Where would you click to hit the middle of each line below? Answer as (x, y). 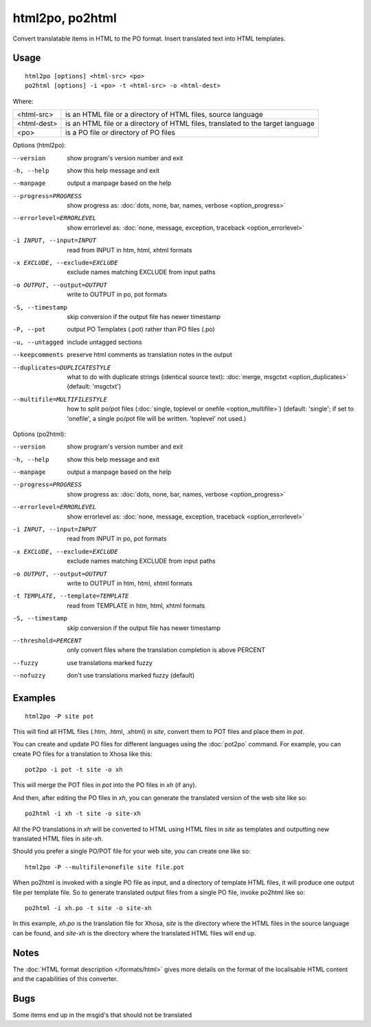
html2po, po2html (65, 18)
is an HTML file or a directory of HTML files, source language (165, 115)
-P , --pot (29, 329)
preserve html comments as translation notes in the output (150, 355)
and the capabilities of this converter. (65, 979)
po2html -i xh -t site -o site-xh (83, 814)
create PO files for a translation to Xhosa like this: (82, 754)
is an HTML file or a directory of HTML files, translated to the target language (190, 124)
